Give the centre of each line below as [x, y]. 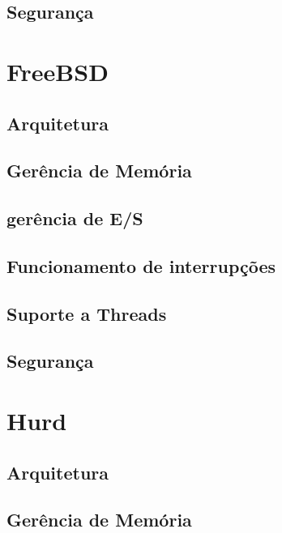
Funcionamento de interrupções [141, 265]
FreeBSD [58, 71]
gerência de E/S [75, 218]
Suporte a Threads [87, 313]
